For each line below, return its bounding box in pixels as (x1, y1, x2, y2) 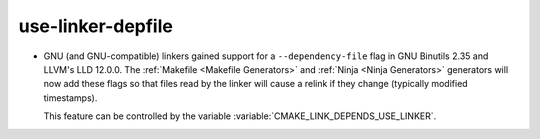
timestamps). (43, 91, 98, 104)
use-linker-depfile (18, 15, 174, 37)
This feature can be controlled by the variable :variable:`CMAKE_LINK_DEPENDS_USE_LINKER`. (43, 110, 437, 122)
